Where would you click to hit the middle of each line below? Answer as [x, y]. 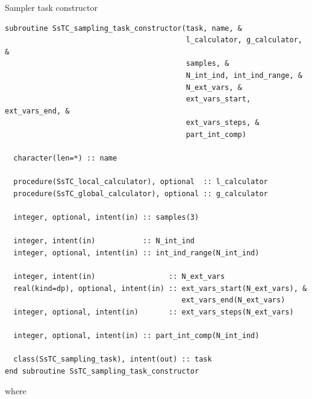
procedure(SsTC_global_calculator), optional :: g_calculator [141, 193]
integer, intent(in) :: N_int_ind [104, 241]
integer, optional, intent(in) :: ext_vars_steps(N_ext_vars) [154, 312]
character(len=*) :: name [65, 158]
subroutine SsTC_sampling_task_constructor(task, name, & [123, 28]
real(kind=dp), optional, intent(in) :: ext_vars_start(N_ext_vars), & [160, 288]
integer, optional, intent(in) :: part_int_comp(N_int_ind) [136, 336]
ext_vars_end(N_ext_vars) [233, 300]
